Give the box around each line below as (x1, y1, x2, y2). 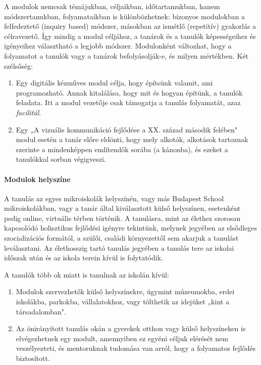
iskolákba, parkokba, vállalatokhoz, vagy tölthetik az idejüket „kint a (16, 296, 229, 307)
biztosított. (16, 353, 50, 363)
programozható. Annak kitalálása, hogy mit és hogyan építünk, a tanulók (16, 87, 243, 98)
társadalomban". (16, 306, 66, 316)
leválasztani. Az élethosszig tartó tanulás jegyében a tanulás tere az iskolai (4, 242, 234, 253)
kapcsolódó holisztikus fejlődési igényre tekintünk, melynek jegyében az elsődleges (4, 222, 257, 233)
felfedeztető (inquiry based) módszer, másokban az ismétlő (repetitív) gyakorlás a (4, 21, 256, 31)
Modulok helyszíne (4, 173, 71, 184)
